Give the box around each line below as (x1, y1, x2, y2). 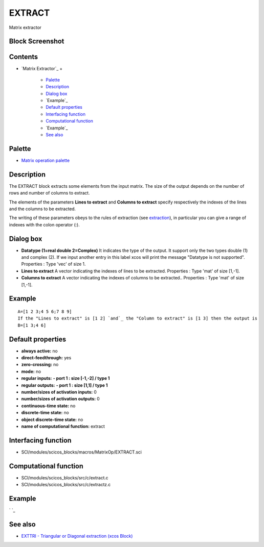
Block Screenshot (9, 37, 65, 46)
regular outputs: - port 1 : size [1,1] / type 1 (21, 382, 108, 388)
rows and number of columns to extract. (9, 190, 90, 196)
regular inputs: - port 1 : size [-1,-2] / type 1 (21, 375, 110, 381)
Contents (9, 53, 38, 61)
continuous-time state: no (21, 402, 76, 409)
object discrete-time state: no (21, 417, 83, 423)
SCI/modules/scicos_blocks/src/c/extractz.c (21, 482, 111, 488)
